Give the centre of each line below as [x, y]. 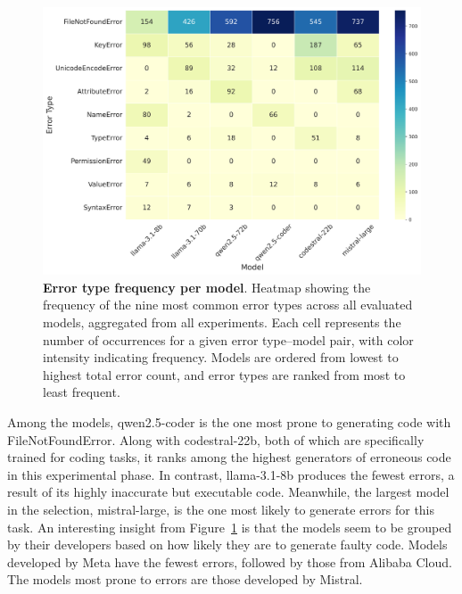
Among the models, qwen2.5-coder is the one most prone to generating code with [229, 421]
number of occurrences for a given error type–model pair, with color [228, 339]
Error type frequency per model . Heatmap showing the [207, 287]
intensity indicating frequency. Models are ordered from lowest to [221, 357]
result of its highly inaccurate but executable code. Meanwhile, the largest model [228, 492]
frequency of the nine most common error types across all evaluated [228, 305]
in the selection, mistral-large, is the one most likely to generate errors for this [221, 509]
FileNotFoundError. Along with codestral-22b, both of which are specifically [216, 439]
